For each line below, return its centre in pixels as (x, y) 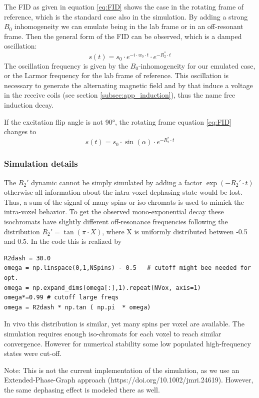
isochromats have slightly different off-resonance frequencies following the (116, 221)
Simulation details (41, 163)
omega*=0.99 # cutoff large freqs (61, 298)
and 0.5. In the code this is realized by (63, 241)
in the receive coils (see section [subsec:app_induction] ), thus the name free (120, 95)
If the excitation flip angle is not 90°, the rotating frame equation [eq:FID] (118, 121)
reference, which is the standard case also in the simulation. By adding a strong (126, 16)
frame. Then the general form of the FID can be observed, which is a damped (123, 36)
